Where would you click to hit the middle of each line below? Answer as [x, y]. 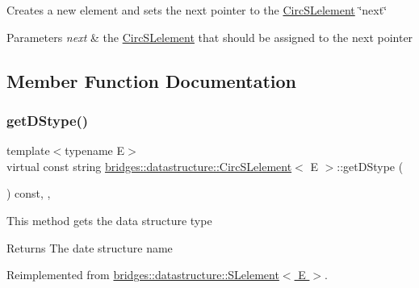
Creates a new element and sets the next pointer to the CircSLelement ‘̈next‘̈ [197, 10]
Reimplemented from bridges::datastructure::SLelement [143, 275]
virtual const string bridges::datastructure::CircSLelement [149, 166]
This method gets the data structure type [109, 220]
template [28, 150]
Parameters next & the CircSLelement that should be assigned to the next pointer [210, 37]
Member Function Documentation [152, 80]
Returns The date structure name [90, 247]
